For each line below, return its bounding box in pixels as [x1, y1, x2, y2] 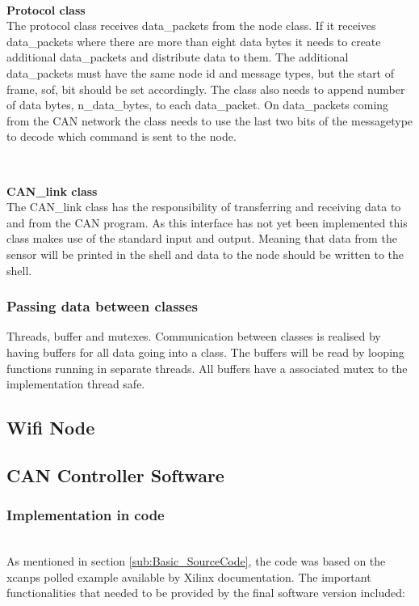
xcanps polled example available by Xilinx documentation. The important [6, 568, 371, 585]
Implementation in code [6, 505, 165, 525]
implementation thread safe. [6, 375, 145, 392]
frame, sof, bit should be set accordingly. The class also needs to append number [6, 80, 405, 97]
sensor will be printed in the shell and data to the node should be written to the [6, 245, 404, 262]
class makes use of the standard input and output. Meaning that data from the [6, 230, 397, 247]
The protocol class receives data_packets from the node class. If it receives [6, 17, 376, 34]
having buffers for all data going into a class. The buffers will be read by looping [6, 343, 404, 360]
